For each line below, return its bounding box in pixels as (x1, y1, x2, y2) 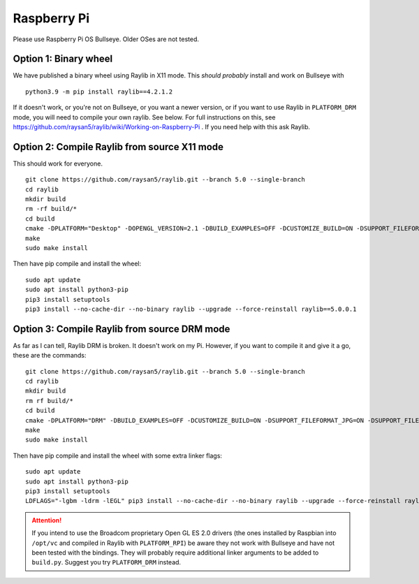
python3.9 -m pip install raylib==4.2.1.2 (25, 87, 173, 96)
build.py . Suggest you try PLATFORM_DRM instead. (31, 558, 182, 567)
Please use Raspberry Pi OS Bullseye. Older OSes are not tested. (13, 35, 199, 43)
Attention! (31, 516, 62, 524)
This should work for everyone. (13, 159, 103, 168)
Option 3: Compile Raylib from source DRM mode (13, 323, 230, 335)
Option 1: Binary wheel (13, 53, 113, 65)
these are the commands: (13, 351, 87, 360)
